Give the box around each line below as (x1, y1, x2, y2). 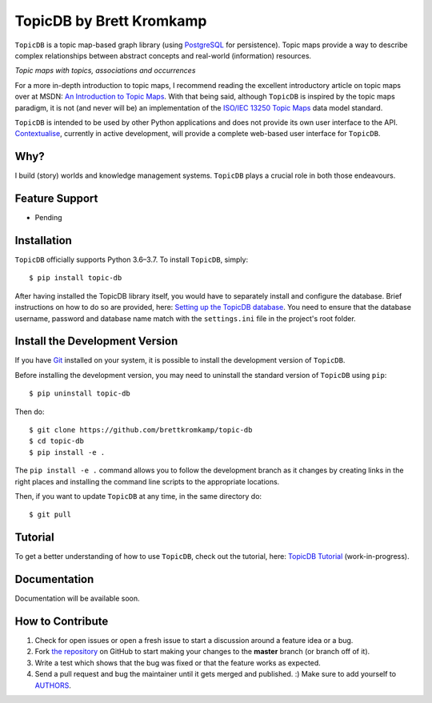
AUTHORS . (34, 681, 71, 690)
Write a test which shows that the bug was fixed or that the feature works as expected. (34, 657, 322, 668)
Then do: (14, 407, 45, 416)
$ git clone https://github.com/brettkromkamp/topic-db (29, 425, 253, 435)
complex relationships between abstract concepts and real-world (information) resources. (14, 50, 312, 60)
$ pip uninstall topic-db (29, 389, 131, 398)
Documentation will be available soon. (14, 593, 140, 604)
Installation (14, 233, 72, 247)
